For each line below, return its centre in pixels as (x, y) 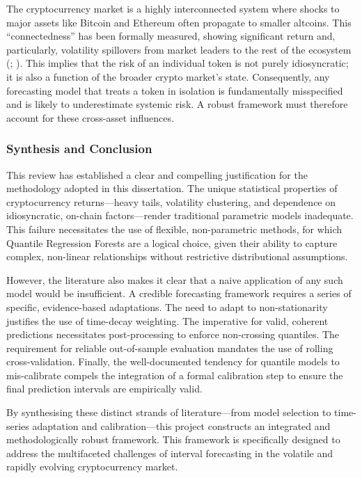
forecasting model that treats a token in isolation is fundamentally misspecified (175, 90)
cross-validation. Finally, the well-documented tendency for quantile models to (173, 361)
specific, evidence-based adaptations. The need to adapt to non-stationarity (167, 306)
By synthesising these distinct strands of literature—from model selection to (169, 412)
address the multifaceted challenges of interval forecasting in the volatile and (170, 453)
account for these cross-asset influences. (90, 117)
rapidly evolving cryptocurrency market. (92, 467)
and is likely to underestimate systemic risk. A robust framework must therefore (177, 104)
